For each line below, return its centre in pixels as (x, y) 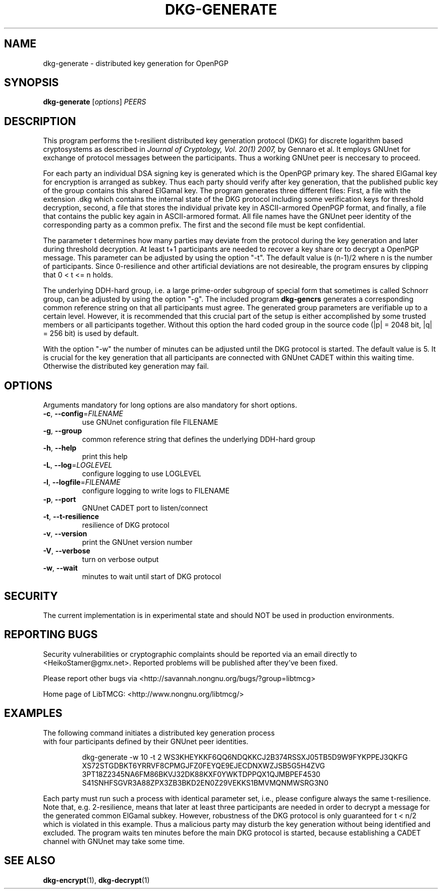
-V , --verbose (67, 551)
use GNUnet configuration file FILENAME (150, 422)
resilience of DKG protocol (126, 525)
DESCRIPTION (40, 121)
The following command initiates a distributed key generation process (159, 733)
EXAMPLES (33, 713)
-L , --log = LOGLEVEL (78, 465)
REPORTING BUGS (51, 635)
